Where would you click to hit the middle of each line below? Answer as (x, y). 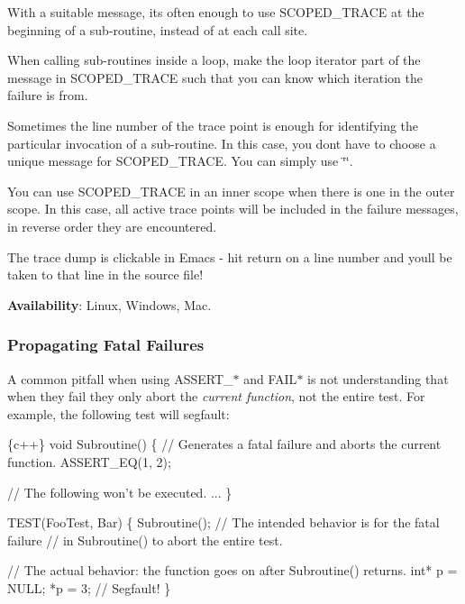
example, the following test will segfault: (119, 413)
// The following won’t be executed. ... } (120, 492)
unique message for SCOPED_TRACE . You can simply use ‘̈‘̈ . (180, 161)
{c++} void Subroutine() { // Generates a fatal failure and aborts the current (224, 444)
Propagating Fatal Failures (106, 345)
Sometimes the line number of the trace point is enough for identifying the (213, 125)
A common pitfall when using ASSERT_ (120, 378)
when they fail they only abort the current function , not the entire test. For (216, 396)
